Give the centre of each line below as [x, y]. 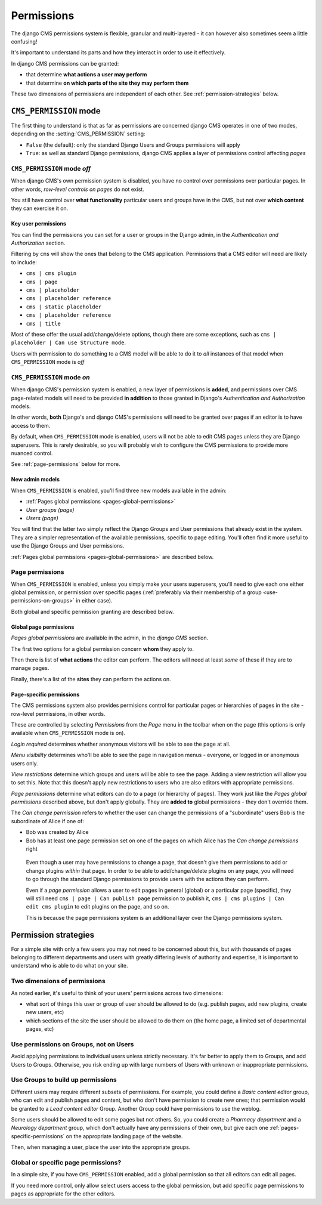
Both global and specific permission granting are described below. [92, 611]
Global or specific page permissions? [66, 1162]
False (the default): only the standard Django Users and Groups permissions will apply [133, 145]
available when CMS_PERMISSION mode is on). [68, 733]
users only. [24, 763]
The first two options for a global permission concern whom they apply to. [102, 649]
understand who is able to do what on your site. [69, 966]
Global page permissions [43, 627]
